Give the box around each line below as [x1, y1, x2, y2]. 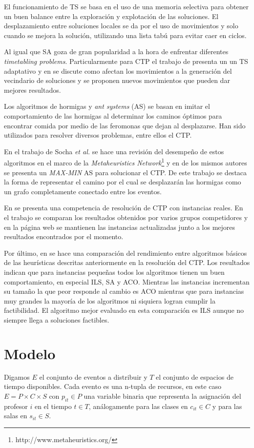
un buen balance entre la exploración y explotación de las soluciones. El [4, 11, 219, 21]
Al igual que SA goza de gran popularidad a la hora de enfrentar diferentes [4, 46, 229, 57]
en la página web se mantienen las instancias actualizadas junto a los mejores [4, 222, 235, 232]
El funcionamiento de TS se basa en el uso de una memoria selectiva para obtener [4, 1, 249, 11]
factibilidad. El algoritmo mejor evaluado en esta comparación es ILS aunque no [4, 305, 244, 315]
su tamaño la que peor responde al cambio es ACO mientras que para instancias [4, 286, 244, 296]
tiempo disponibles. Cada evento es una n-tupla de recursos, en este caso [4, 381, 222, 391]
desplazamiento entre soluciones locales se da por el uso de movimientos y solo [4, 20, 238, 31]
